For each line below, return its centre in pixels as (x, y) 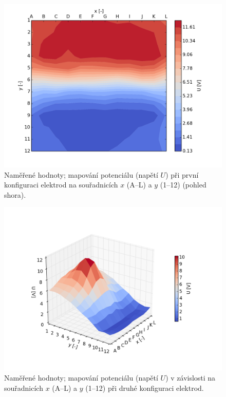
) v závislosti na (191, 377)
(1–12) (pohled (183, 185)
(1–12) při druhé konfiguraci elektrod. (145, 387)
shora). (15, 194)
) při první (182, 174)
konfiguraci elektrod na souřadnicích (61, 185)
